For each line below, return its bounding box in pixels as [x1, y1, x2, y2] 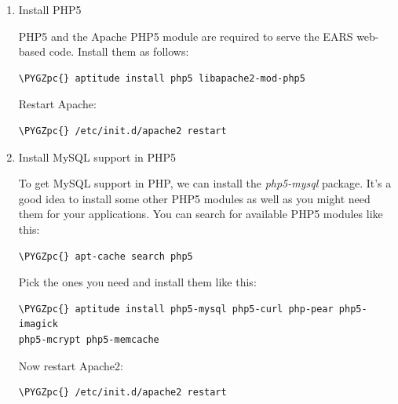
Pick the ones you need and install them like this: [18, 274, 257, 290]
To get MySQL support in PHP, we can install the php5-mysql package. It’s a [18, 175, 392, 191]
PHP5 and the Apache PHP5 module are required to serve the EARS [18, 27, 353, 44]
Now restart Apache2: [18, 357, 123, 373]
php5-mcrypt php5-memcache [18, 333, 159, 345]
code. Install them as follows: [49, 43, 189, 60]
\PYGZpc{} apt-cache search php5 [18, 250, 193, 262]
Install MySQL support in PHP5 [18, 148, 177, 165]
